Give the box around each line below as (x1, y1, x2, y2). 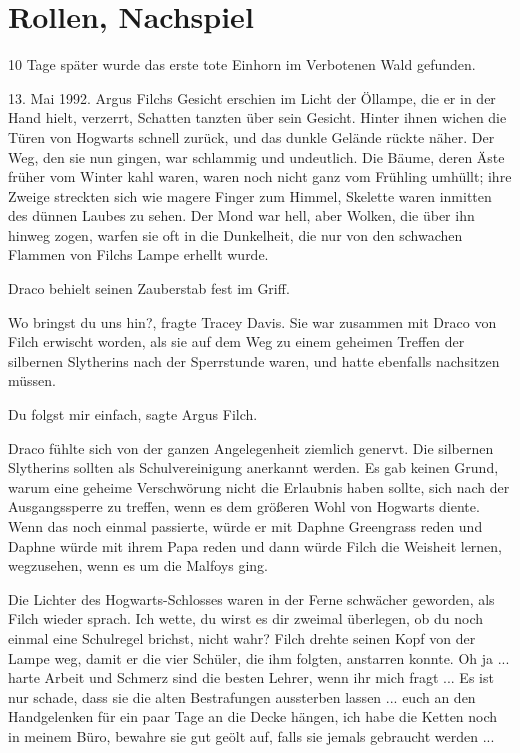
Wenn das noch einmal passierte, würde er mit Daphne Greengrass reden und (8, 516, 483, 536)
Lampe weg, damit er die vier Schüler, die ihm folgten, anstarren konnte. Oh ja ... (8, 647, 510, 668)
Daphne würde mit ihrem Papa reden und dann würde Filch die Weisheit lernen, (8, 535, 503, 556)
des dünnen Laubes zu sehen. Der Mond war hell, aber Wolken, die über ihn (8, 205, 475, 226)
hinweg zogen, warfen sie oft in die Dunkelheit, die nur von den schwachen (8, 224, 463, 245)
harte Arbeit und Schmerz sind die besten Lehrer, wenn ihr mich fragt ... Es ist (8, 667, 494, 688)
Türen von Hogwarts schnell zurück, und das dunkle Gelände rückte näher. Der (8, 126, 495, 147)
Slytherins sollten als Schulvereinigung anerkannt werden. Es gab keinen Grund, (8, 457, 499, 478)
